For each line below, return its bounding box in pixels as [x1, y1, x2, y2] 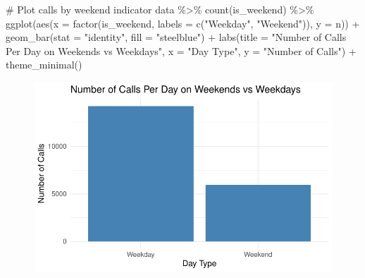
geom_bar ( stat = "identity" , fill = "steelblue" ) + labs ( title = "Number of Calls [6, 30, 347, 44]
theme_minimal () [6, 57, 82, 72]
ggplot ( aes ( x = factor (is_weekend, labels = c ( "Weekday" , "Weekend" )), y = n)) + [6, 16, 360, 30]
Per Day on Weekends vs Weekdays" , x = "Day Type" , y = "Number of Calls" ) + [6, 43, 357, 58]
